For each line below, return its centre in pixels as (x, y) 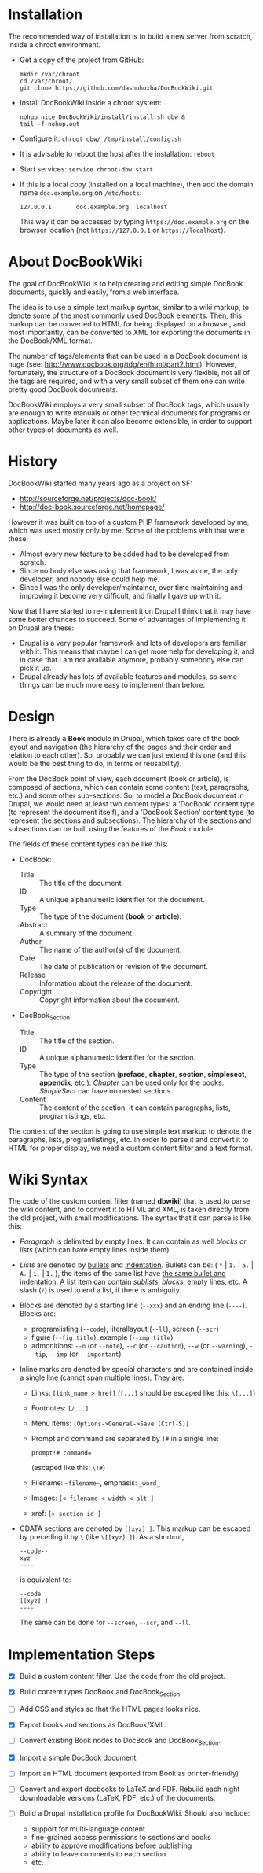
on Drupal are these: (41, 628)
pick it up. (36, 668)
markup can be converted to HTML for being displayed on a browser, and (127, 323)
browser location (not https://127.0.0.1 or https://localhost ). (122, 230)
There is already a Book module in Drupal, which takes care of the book (124, 738)
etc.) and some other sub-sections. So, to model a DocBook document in (126, 795)
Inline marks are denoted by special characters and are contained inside (136, 1370)
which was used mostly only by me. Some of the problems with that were (127, 530)
